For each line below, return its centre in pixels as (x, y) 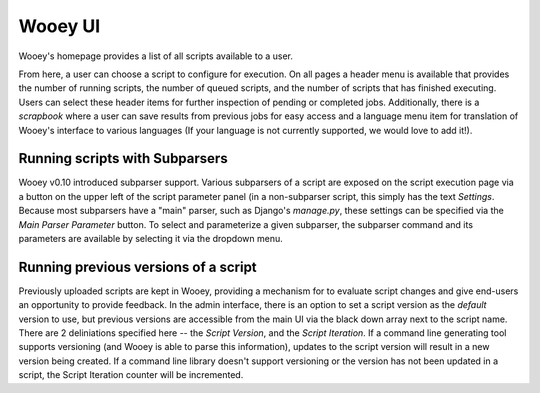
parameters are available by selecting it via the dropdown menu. (151, 238)
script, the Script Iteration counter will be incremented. (131, 375)
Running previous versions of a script (137, 266)
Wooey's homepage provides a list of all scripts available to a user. (156, 56)
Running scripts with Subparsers (123, 158)
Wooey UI (59, 26)
